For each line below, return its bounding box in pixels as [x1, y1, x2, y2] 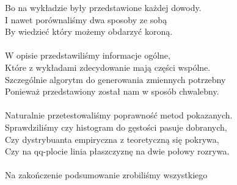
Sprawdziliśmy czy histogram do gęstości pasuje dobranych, [5, 120, 227, 133]
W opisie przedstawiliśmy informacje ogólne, [5, 49, 170, 62]
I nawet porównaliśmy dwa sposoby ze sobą [5, 13, 167, 26]
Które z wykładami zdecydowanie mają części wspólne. [5, 60, 211, 73]
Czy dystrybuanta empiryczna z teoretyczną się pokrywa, [5, 132, 219, 145]
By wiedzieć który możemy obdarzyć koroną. [5, 25, 173, 38]
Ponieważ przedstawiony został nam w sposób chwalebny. [5, 85, 219, 98]
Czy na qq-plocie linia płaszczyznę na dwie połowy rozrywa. [5, 145, 230, 158]
